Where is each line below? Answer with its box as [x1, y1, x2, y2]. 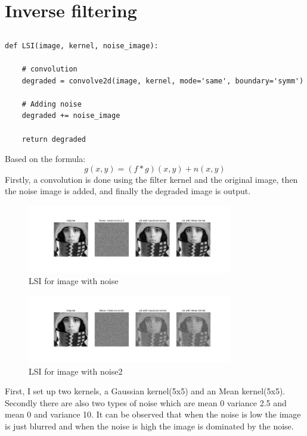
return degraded [21, 135, 86, 144]
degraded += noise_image [21, 111, 120, 120]
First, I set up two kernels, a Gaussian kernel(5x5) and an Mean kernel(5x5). [5, 385, 286, 397]
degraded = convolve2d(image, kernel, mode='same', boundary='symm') [21, 76, 304, 85]
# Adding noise [21, 99, 82, 108]
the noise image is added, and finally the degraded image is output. [5, 185, 251, 197]
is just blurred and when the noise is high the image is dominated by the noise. [5, 419, 294, 432]
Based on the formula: [5, 152, 86, 165]
